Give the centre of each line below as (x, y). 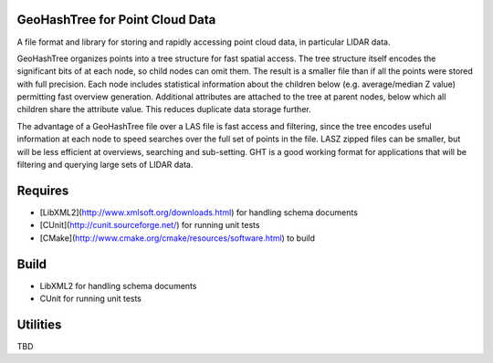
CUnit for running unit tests (90, 299)
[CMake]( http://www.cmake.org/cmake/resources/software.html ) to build (177, 238)
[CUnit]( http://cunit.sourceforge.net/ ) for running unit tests (150, 225)
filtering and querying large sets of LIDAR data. (105, 165)
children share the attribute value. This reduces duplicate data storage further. (164, 109)
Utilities (39, 324)
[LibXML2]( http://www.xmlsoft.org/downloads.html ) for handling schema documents (199, 212)
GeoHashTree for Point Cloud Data (116, 20)
